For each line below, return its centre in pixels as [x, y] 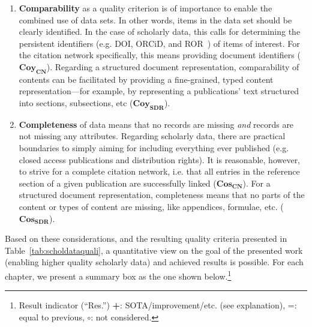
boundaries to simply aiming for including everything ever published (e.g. [154, 147]
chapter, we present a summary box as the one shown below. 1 [118, 275]
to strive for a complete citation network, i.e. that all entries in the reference [159, 171]
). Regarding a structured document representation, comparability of [173, 66]
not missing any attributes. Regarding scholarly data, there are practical [152, 136]
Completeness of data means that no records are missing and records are [156, 124]
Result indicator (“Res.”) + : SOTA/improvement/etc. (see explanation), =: [158, 305]
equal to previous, [52, 316]
